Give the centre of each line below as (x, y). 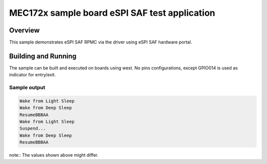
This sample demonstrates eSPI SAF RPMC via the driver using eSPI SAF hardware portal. (101, 42)
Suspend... (33, 129)
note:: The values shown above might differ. (54, 155)
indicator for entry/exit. (33, 75)
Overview (24, 30)
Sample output (27, 88)
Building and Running (43, 56)
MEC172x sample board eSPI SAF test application (112, 13)
